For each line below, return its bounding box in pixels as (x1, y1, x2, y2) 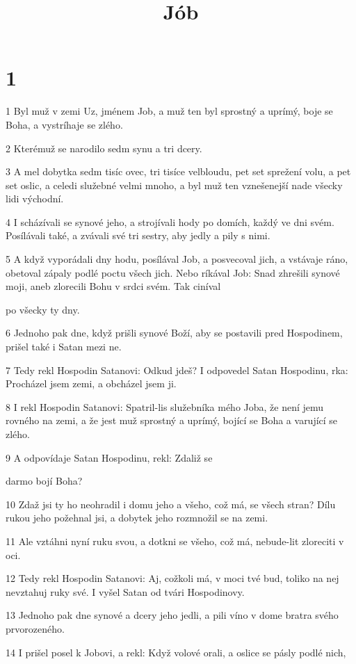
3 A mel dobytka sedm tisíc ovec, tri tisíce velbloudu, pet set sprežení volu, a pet (6, 164, 351, 179)
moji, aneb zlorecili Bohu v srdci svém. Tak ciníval (6, 279, 221, 293)
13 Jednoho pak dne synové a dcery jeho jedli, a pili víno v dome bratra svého (6, 608, 339, 622)
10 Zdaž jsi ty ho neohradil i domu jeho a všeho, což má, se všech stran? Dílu (6, 496, 336, 511)
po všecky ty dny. (6, 302, 80, 316)
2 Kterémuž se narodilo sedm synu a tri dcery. (6, 140, 202, 155)
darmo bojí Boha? (6, 473, 83, 488)
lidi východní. (6, 191, 64, 206)
